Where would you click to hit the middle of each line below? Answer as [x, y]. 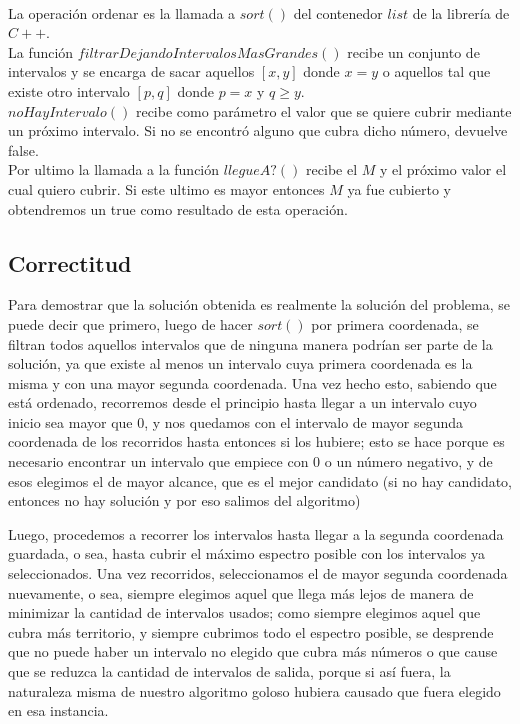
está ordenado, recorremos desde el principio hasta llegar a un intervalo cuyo [242, 402]
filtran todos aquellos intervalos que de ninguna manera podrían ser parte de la [250, 343]
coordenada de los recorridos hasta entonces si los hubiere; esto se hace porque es [256, 441]
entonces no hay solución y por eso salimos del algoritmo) [184, 500]
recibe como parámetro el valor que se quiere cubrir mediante [323, 110]
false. [23, 149]
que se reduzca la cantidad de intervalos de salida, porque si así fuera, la [229, 671]
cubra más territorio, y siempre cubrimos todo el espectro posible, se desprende [251, 631]
